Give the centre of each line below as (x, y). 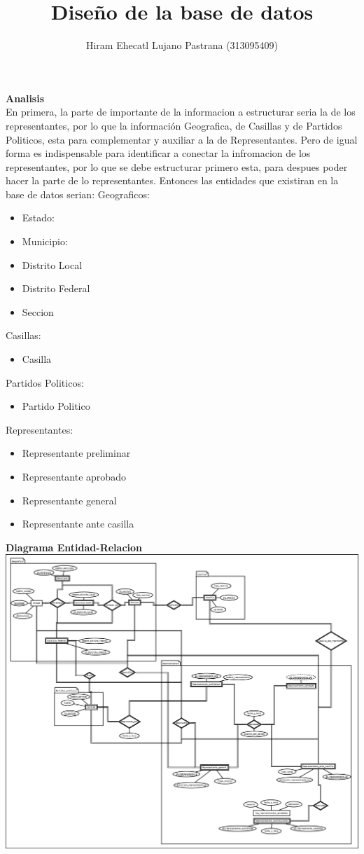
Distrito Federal (56, 288)
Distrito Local (52, 264)
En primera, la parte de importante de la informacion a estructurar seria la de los (181, 112)
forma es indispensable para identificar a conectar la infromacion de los (158, 153)
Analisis (25, 98)
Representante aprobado (74, 476)
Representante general (69, 500)
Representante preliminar (76, 453)
